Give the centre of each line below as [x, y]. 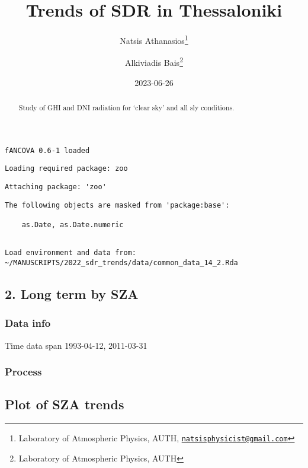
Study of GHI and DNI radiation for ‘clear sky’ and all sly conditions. [126, 108]
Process [23, 372]
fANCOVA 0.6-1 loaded [47, 150]
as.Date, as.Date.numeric [73, 225]
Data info [28, 323]
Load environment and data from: [70, 253]
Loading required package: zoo [66, 169]
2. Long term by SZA [72, 293]
